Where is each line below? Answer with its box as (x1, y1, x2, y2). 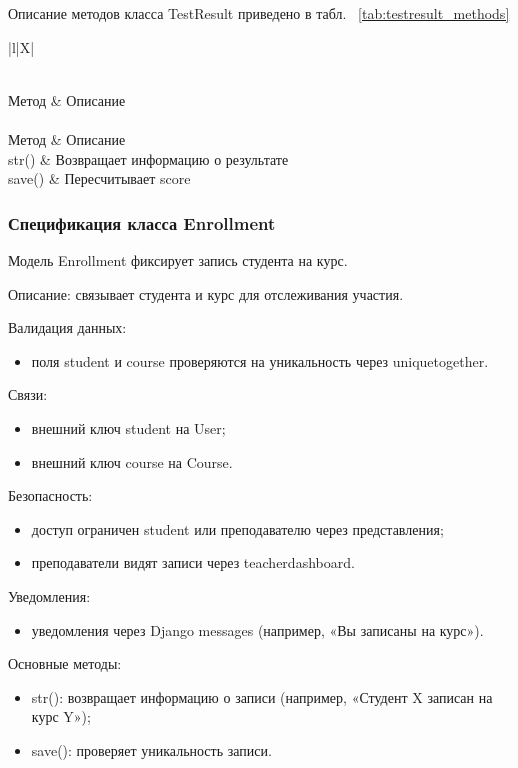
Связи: (8, 384, 48, 405)
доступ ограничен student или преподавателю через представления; (31, 518, 444, 539)
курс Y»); (31, 706, 91, 727)
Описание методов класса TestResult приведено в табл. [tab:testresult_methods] (8, 3, 510, 23)
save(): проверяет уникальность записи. (31, 739, 272, 760)
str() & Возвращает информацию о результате (8, 148, 289, 169)
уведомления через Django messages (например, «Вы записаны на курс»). (31, 619, 484, 640)
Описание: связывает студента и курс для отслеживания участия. (8, 283, 404, 304)
